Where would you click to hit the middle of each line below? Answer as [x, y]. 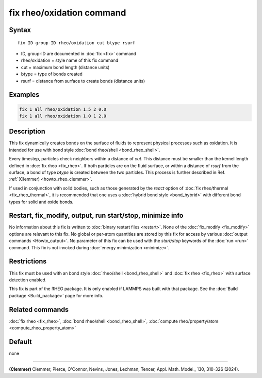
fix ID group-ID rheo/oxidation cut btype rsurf [76, 43]
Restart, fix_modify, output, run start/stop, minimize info [96, 215]
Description [27, 131]
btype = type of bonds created [52, 74]
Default [20, 342]
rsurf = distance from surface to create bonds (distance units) [83, 81]
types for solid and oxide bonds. [41, 202]
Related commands [39, 309]
